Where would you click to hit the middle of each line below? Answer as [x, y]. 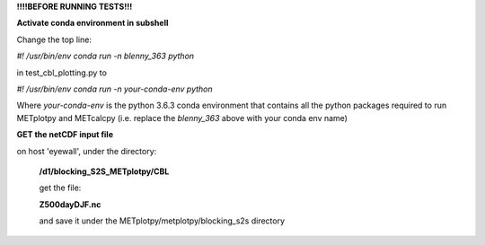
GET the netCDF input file [65, 135]
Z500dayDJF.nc [70, 204]
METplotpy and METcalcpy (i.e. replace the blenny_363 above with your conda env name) [182, 118]
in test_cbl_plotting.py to [62, 73]
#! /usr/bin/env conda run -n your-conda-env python [115, 89]
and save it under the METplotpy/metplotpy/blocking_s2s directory [162, 221]
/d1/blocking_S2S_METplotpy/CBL [104, 171]
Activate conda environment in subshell [93, 23]
